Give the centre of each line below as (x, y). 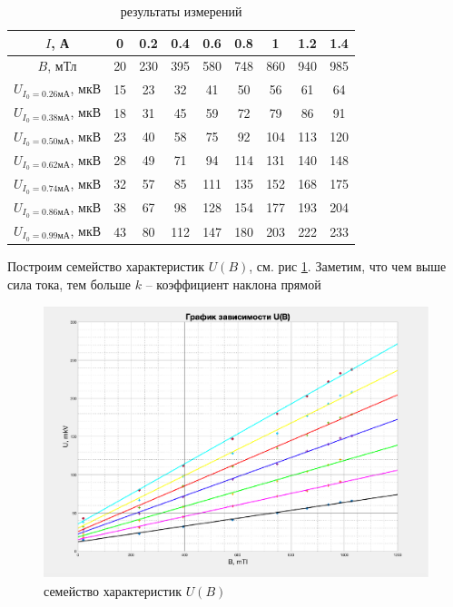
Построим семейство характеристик (106, 266)
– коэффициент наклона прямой (233, 284)
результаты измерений (181, 11)
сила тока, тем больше (69, 284)
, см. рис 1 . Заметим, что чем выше (348, 266)
